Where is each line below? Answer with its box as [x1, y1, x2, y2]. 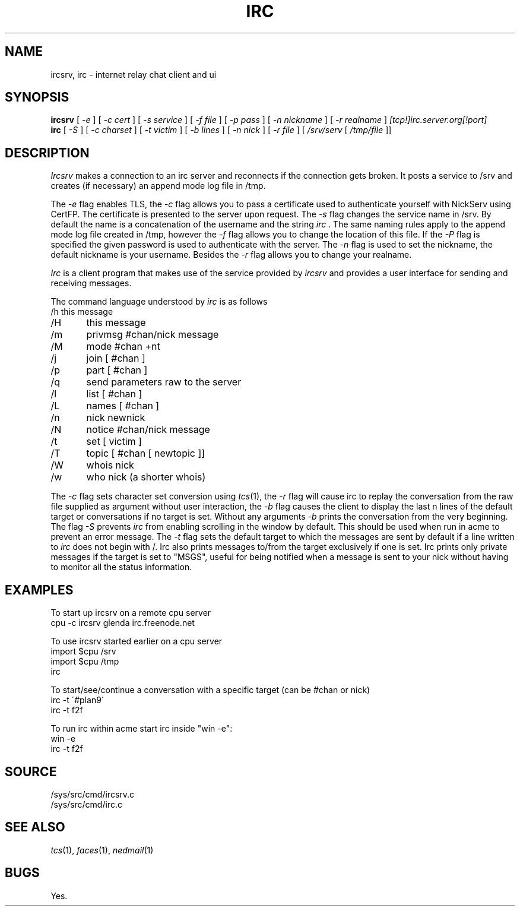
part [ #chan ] [86, 364, 148, 377]
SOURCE [5, 764, 57, 779]
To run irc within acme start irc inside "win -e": [50, 723, 233, 734]
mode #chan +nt [86, 340, 160, 353]
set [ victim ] [86, 435, 142, 448]
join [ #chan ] [86, 352, 145, 365]
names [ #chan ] [86, 400, 160, 412]
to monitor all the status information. [50, 562, 192, 572]
